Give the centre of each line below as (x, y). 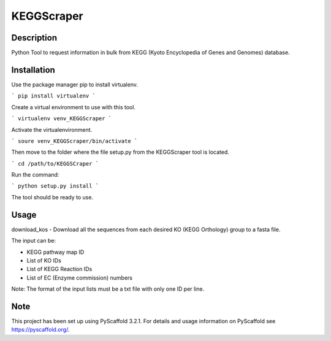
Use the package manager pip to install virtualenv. (74, 84)
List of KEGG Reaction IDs (59, 269)
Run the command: (35, 175)
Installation (33, 70)
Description (34, 38)
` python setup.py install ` (55, 186)
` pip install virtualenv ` (54, 96)
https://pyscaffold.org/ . (40, 330)
